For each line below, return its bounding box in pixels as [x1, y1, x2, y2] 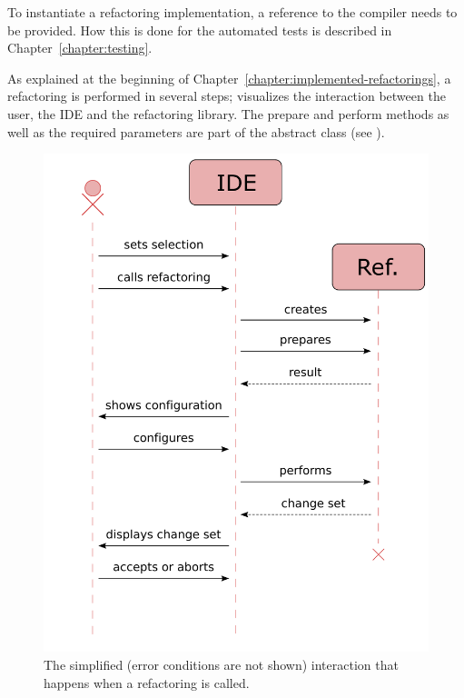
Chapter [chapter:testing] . [7, 38, 153, 57]
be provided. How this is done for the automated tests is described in [7, 20, 392, 39]
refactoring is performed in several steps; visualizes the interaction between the [7, 86, 446, 105]
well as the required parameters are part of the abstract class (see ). [7, 122, 385, 141]
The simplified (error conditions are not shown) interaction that [44, 654, 399, 673]
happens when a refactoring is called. [44, 673, 250, 692]
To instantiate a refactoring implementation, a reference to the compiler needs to [7, 3, 458, 21]
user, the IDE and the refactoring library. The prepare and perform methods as [7, 104, 449, 123]
